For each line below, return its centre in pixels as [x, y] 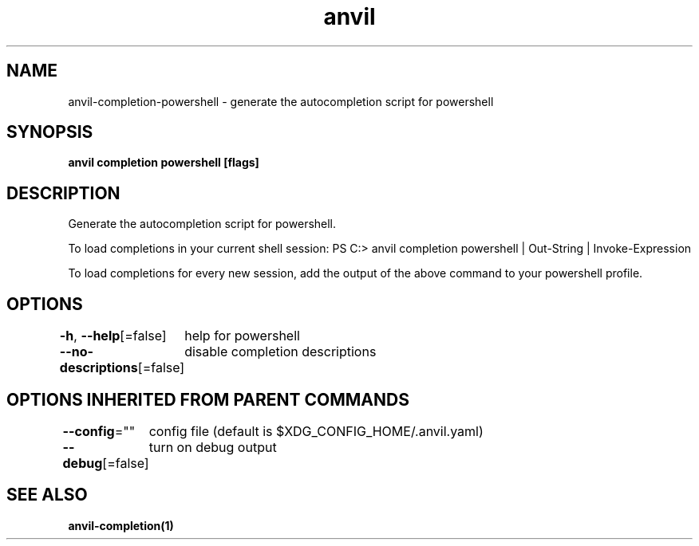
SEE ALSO [47, 495]
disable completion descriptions [280, 352]
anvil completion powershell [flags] [164, 163]
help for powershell [242, 336]
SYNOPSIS [50, 132]
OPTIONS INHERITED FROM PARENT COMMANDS [208, 399]
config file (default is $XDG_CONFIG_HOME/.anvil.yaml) [316, 431]
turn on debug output [213, 447]
